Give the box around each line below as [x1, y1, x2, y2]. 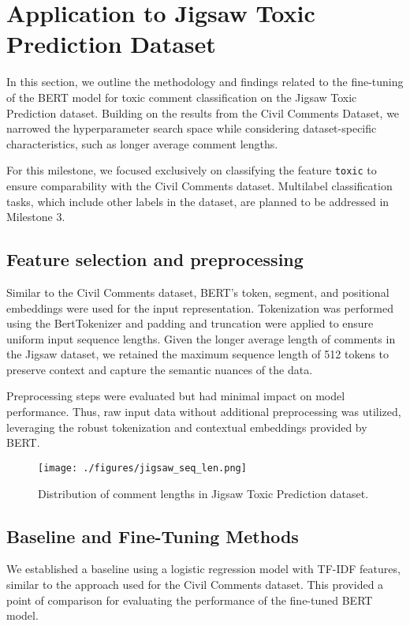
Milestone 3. [6, 208, 65, 225]
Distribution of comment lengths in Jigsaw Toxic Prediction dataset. [38, 485, 369, 501]
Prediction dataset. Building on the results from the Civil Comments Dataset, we [6, 104, 400, 121]
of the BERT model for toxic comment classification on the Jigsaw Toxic [6, 88, 357, 105]
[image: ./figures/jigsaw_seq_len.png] [38, 462, 247, 474]
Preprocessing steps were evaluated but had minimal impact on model [6, 388, 345, 404]
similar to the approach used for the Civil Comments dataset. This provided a [6, 575, 384, 592]
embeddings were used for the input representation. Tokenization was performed [6, 299, 393, 316]
